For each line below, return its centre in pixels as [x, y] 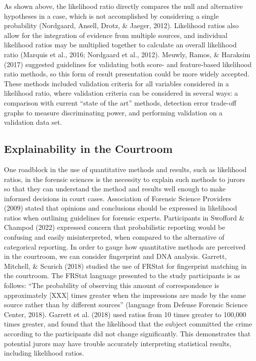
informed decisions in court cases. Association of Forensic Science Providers [118, 198]
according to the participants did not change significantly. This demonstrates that [128, 334]
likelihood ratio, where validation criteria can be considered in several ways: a [121, 93]
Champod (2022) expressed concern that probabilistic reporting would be [115, 227]
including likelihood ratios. [44, 353]
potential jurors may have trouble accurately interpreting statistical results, [118, 343]
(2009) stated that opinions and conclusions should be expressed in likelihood [121, 208]
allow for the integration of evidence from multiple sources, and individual [116, 35]
